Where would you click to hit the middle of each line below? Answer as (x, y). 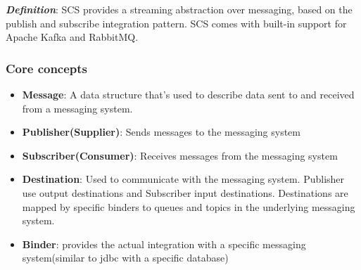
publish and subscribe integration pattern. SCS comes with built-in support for (176, 23)
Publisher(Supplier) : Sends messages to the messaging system (161, 132)
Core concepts (47, 68)
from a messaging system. (77, 108)
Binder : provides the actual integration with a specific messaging (164, 244)
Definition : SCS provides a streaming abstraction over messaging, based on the (179, 9)
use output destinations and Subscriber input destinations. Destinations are (185, 192)
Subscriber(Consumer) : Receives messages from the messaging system (180, 155)
